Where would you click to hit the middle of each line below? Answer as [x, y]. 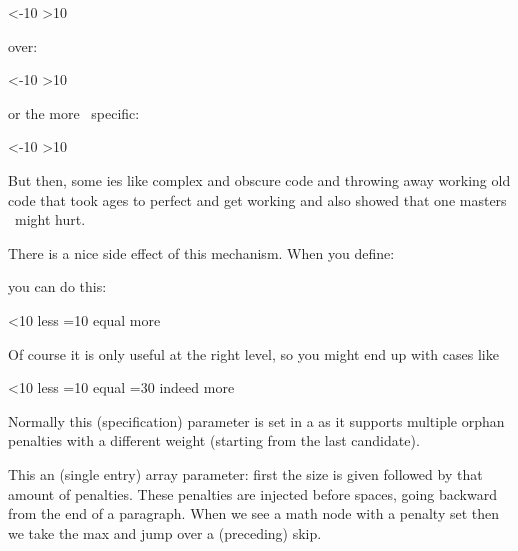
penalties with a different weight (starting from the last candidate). [214, 440]
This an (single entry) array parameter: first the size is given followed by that [245, 473]
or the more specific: [74, 112]
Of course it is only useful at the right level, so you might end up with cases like [253, 353]
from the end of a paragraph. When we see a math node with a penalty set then [254, 513]
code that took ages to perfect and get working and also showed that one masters [257, 199]
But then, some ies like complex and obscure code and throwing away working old [259, 179]
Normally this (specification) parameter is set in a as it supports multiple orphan [256, 420]
